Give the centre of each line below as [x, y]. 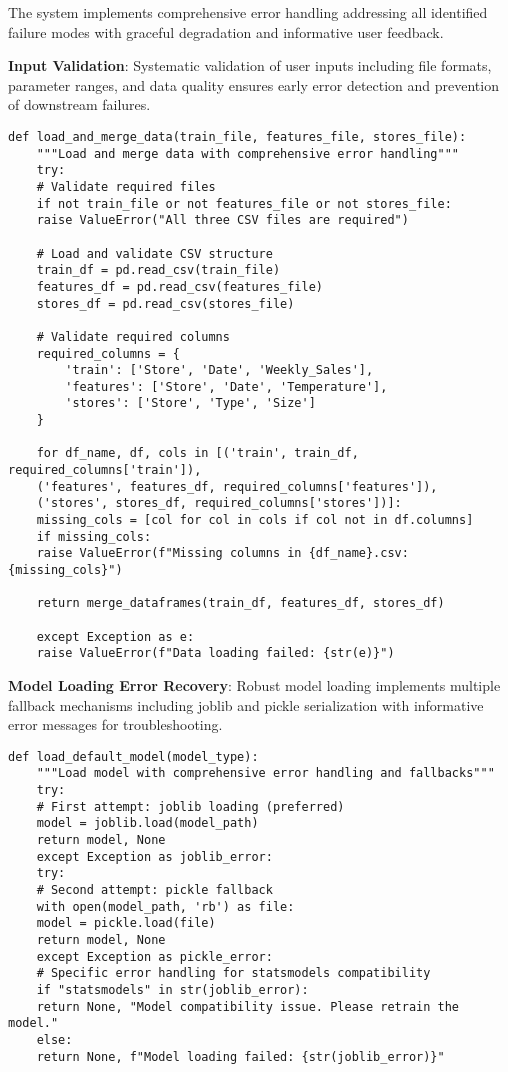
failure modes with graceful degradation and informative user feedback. [226, 31]
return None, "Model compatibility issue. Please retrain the [248, 1006]
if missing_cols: [94, 536]
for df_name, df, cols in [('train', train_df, [197, 453]
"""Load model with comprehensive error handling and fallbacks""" [265, 773]
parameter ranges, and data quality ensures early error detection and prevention [253, 84]
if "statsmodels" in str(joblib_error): [172, 989]
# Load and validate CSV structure [154, 253]
